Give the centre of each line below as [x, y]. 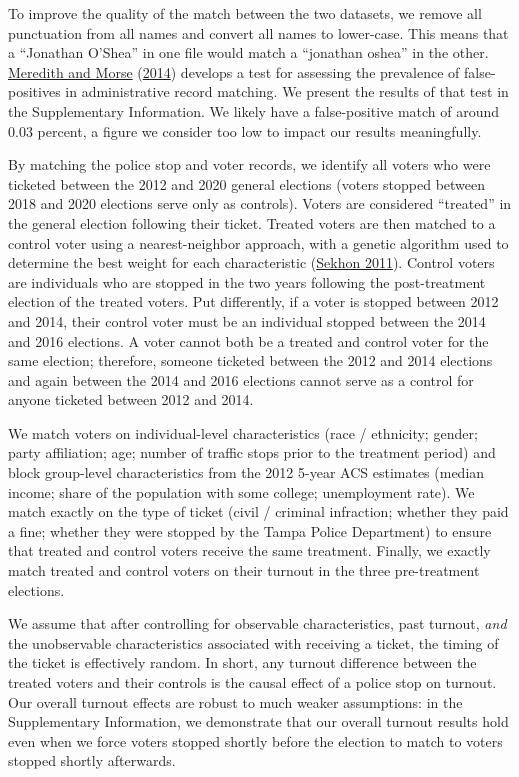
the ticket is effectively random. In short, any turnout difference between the [242, 662]
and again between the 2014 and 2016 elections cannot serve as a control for [241, 379]
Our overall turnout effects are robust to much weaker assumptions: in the [235, 701]
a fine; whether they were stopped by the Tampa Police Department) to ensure [250, 530]
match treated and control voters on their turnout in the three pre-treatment [244, 570]
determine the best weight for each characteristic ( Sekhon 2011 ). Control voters [251, 262]
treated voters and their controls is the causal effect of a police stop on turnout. [252, 682]
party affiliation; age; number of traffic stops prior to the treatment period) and [252, 452]
